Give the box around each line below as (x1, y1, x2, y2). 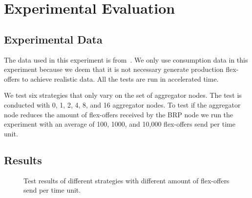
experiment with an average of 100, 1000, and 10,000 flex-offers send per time (4, 119, 235, 129)
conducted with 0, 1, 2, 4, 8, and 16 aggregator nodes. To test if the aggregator (4, 99, 241, 110)
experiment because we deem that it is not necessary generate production (4, 64, 224, 74)
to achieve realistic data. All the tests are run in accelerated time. (22, 73, 219, 84)
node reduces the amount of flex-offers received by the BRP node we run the (4, 109, 233, 119)
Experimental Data (4, 31, 103, 46)
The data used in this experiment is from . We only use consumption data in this (4, 54, 248, 65)
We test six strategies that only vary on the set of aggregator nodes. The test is (4, 90, 242, 100)
